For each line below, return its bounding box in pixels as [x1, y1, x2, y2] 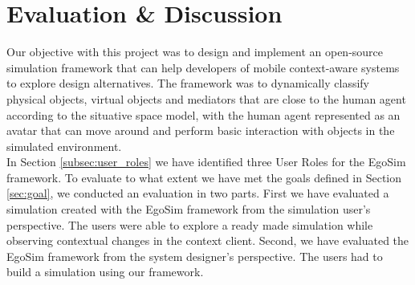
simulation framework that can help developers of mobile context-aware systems [6, 59, 400, 75]
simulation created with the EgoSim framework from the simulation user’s [6, 201, 371, 218]
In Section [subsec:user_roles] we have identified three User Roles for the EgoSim [6, 153, 406, 170]
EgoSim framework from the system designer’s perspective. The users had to [6, 247, 383, 264]
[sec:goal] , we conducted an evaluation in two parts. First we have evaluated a [6, 185, 389, 202]
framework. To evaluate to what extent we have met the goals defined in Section [6, 169, 402, 185]
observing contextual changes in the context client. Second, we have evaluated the [6, 232, 409, 249]
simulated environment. [6, 137, 122, 154]
